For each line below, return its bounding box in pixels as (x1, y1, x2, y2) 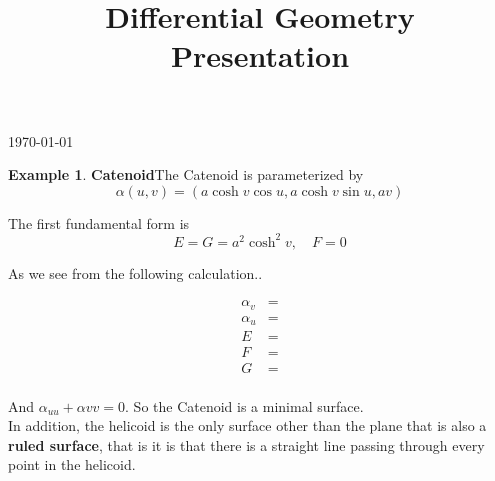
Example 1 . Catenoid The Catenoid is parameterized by (8, 164, 364, 185)
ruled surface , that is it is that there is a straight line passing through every (8, 434, 485, 455)
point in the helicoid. (8, 454, 136, 475)
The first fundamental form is (8, 212, 190, 233)
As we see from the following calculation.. (8, 262, 263, 283)
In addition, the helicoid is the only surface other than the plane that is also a (8, 415, 487, 436)
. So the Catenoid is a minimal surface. (125, 395, 364, 416)
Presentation (170, 35, 350, 76)
